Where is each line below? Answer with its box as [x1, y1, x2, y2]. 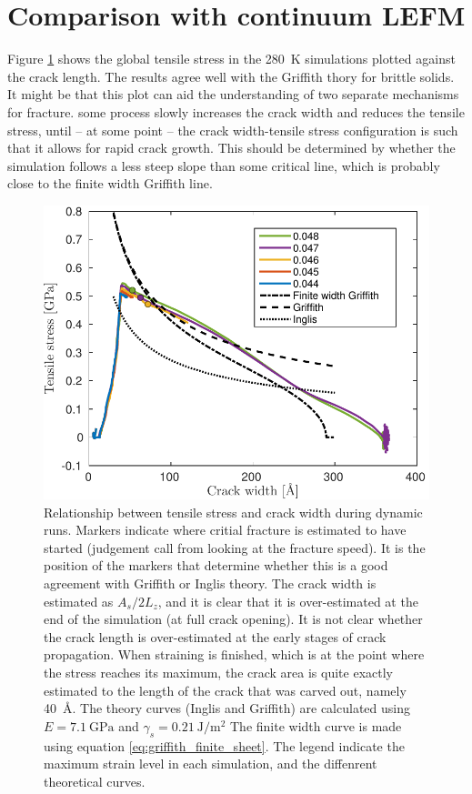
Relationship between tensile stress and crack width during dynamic [44, 502, 423, 521]
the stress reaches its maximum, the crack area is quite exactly [44, 663, 393, 682]
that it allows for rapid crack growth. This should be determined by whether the [7, 138, 456, 157]
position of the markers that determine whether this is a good [44, 556, 388, 575]
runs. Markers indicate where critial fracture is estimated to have [44, 520, 407, 539]
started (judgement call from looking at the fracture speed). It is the [44, 538, 426, 557]
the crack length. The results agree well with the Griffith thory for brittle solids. [7, 66, 455, 85]
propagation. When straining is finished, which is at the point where [44, 645, 425, 664]
